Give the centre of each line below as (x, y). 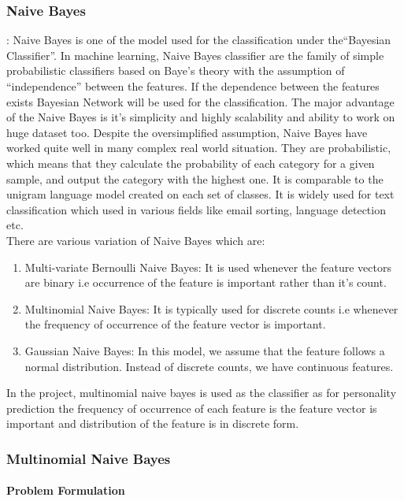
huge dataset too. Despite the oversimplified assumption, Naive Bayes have (187, 132)
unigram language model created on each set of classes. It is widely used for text (200, 194)
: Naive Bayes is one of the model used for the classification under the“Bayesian (199, 40)
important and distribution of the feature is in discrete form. (153, 423)
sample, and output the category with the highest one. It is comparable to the (195, 178)
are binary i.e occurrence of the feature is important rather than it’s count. (206, 282)
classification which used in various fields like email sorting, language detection (196, 209)
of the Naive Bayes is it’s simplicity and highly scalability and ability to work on (201, 117)
